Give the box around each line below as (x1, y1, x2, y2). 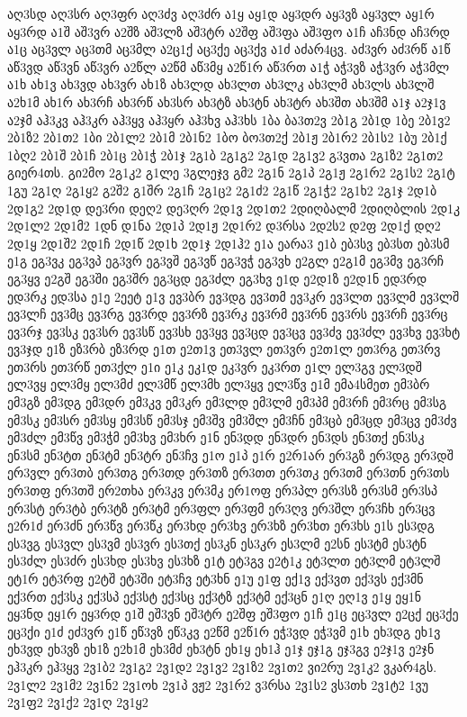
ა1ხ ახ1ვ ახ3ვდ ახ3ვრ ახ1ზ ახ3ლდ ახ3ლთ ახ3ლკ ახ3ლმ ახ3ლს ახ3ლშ (7, 75, 435, 94)
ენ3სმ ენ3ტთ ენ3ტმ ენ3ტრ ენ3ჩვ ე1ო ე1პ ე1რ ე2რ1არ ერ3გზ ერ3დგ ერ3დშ (7, 445, 454, 464)
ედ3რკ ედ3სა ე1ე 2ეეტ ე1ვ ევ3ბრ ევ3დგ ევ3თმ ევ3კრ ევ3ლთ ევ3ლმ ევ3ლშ (7, 286, 460, 305)
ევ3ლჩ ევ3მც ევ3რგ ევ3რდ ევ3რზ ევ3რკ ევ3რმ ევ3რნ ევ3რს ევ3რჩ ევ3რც (7, 304, 448, 323)
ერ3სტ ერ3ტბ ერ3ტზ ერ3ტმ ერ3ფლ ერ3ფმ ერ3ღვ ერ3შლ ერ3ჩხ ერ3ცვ (7, 498, 436, 517)
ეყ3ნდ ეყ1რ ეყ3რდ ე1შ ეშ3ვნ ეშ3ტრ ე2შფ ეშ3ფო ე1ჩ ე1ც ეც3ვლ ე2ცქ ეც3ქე (7, 604, 459, 623)
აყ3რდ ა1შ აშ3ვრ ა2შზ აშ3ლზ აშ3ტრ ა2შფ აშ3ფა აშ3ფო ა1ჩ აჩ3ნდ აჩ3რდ (7, 22, 451, 41)
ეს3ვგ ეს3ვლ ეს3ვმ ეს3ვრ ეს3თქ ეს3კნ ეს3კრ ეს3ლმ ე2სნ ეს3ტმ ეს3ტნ (7, 533, 427, 552)
